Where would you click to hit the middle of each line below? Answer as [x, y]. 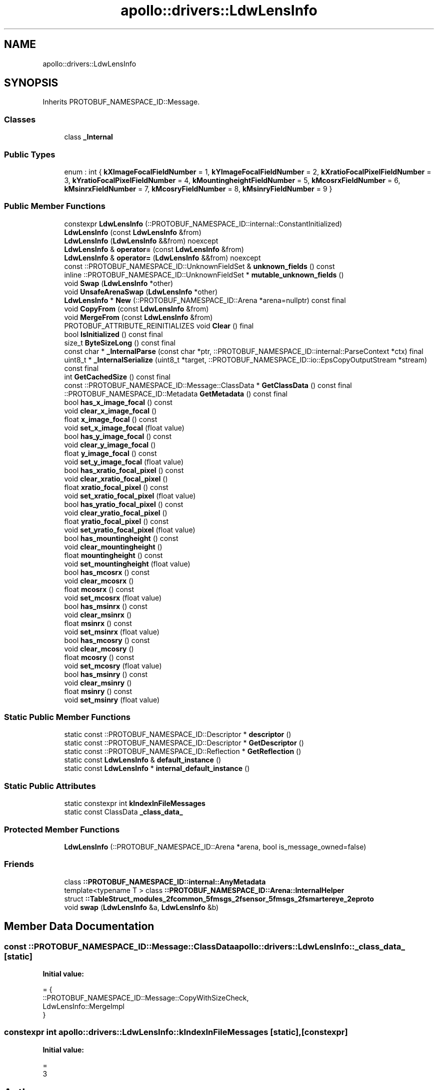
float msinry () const [98, 691]
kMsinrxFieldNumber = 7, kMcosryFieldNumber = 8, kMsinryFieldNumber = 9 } [198, 188]
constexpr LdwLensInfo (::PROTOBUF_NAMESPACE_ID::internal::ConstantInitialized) [203, 223]
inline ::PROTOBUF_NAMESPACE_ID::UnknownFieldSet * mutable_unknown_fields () [204, 274]
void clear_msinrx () [98, 614]
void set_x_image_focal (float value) [124, 427]
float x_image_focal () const [111, 419]
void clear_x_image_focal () [110, 410]
